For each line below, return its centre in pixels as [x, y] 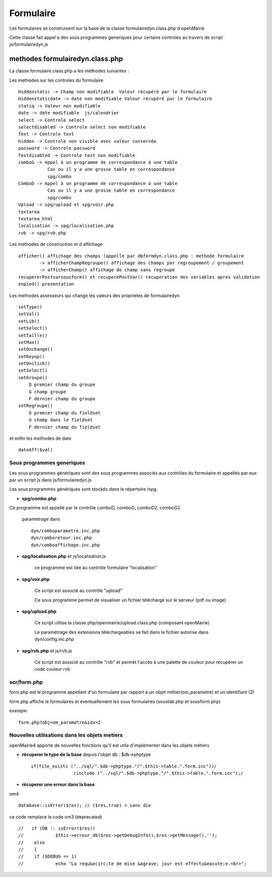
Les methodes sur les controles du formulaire [56, 80]
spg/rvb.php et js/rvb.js [47, 651]
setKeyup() [32, 356]
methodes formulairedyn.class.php [66, 59]
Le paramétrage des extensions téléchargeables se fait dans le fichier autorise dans [122, 632]
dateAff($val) [36, 450]
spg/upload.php [39, 611]
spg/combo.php [39, 498]
